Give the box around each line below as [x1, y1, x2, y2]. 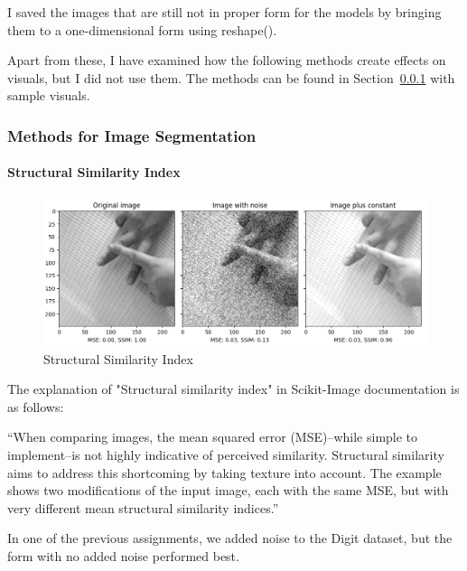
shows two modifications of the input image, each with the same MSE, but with [7, 481, 449, 500]
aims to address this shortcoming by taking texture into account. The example [7, 463, 442, 482]
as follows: [7, 397, 64, 416]
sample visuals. [7, 86, 90, 105]
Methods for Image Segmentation [7, 124, 257, 146]
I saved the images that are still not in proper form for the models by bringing [7, 3, 442, 21]
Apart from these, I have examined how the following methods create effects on [7, 51, 446, 70]
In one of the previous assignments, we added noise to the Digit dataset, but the [7, 529, 453, 548]
